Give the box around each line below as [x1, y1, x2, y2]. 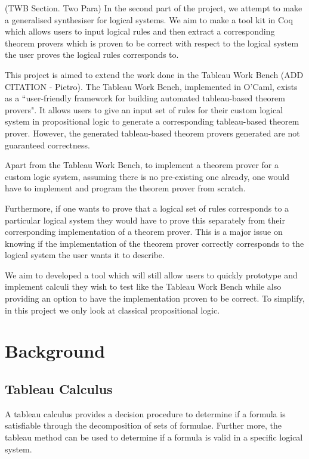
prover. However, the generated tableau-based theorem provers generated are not [5, 126, 300, 139]
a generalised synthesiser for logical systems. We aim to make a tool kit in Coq [5, 13, 293, 26]
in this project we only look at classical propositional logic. [5, 303, 220, 316]
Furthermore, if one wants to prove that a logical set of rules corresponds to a [5, 201, 289, 214]
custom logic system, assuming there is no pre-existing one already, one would [5, 170, 290, 182]
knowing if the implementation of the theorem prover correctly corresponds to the [5, 237, 304, 249]
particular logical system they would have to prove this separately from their [5, 213, 285, 226]
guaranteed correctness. [5, 138, 90, 151]
